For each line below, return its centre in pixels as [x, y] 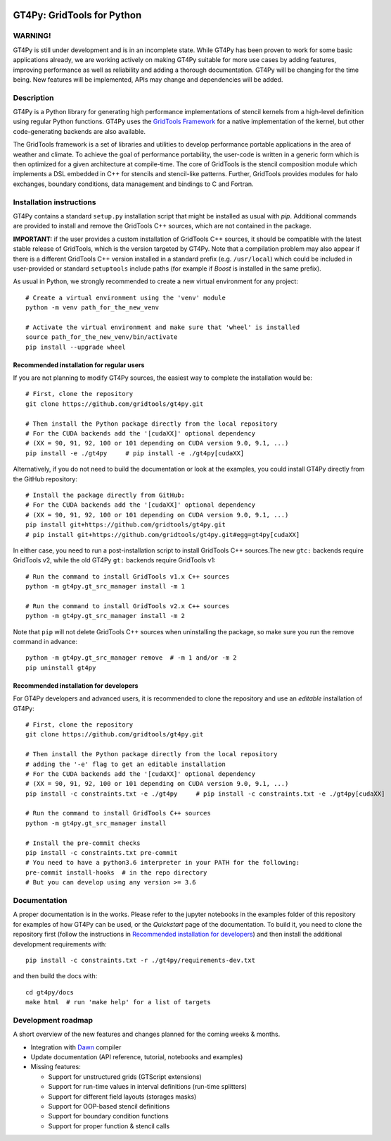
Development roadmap [53, 1020]
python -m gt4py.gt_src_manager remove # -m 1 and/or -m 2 [131, 658]
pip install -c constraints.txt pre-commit [102, 853]
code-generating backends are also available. [79, 131]
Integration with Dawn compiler [76, 1047]
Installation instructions [55, 202]
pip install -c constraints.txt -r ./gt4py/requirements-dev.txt [141, 960]
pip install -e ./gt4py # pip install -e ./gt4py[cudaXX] [135, 453]
